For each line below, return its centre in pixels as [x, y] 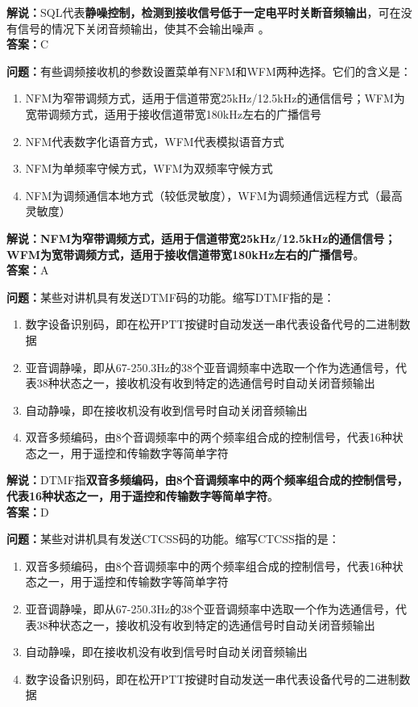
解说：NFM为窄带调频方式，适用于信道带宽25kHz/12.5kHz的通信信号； [201, 238]
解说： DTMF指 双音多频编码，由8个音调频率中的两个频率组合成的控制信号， [207, 480]
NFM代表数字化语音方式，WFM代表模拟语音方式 [155, 141]
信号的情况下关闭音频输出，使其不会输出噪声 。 [143, 28]
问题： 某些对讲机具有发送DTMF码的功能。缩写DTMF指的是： [171, 297]
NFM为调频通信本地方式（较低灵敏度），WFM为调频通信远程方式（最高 [214, 195]
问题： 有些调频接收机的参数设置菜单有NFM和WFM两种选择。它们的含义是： [209, 71]
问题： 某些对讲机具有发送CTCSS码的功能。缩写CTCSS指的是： [173, 539]
